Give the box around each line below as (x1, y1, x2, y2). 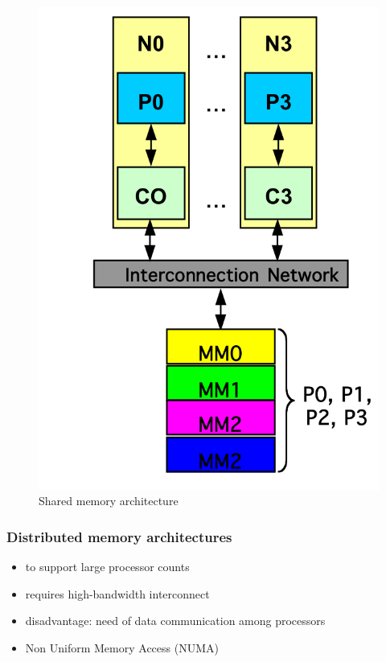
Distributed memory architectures (6, 526, 232, 546)
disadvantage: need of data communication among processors (25, 612, 326, 629)
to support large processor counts (25, 557, 190, 574)
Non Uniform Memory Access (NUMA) (25, 639, 219, 656)
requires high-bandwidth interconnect (25, 585, 210, 602)
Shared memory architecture (39, 492, 179, 509)
